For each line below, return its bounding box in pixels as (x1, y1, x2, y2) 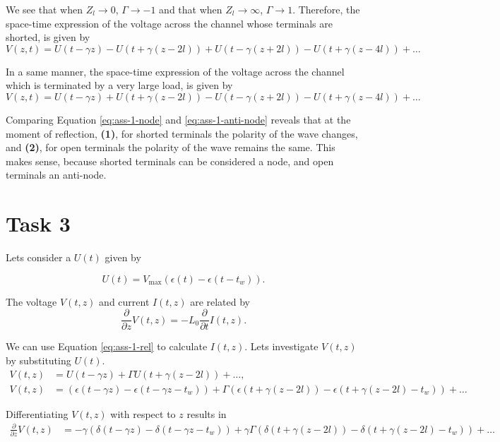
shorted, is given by (6, 30, 90, 44)
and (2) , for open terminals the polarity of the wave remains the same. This (6, 140, 335, 155)
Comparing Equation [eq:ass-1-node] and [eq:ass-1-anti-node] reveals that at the (6, 112, 351, 126)
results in (186, 406, 227, 421)
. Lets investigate (244, 339, 319, 354)
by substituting (6, 352, 71, 367)
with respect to (110, 406, 176, 421)
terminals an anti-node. (6, 167, 107, 182)
